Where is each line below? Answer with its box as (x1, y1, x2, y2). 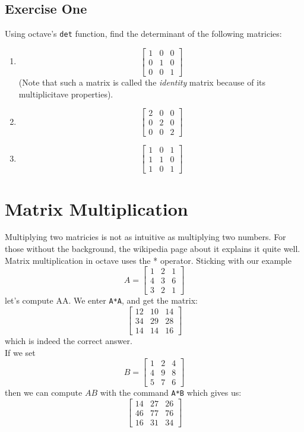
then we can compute (5, 386, 83, 399)
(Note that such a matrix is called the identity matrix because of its (18, 75, 265, 88)
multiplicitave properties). (18, 87, 113, 100)
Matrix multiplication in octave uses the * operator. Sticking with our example (5, 254, 292, 266)
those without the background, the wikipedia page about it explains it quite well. (5, 242, 300, 255)
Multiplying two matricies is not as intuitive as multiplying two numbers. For (5, 231, 286, 243)
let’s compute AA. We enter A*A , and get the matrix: (5, 294, 198, 307)
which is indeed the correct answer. (5, 335, 132, 347)
